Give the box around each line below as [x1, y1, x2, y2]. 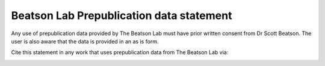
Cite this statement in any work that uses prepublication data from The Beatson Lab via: [11, 49, 229, 56]
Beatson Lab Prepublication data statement [11, 9, 232, 22]
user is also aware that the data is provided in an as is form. [11, 37, 159, 45]
